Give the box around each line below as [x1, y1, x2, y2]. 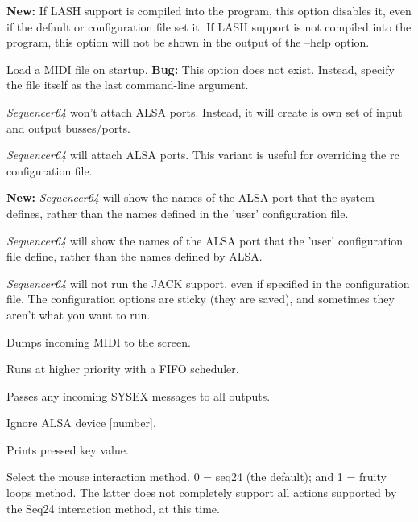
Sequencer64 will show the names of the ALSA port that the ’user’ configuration [6, 232, 404, 249]
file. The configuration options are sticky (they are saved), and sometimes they [6, 290, 395, 307]
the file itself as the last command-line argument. [6, 76, 249, 93]
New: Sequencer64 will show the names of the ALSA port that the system [6, 189, 375, 206]
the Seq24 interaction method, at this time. [6, 499, 220, 516]
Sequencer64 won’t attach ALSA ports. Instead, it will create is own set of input [6, 103, 403, 120]
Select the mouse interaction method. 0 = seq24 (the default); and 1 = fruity [6, 468, 387, 485]
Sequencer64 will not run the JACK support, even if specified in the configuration [6, 274, 410, 291]
